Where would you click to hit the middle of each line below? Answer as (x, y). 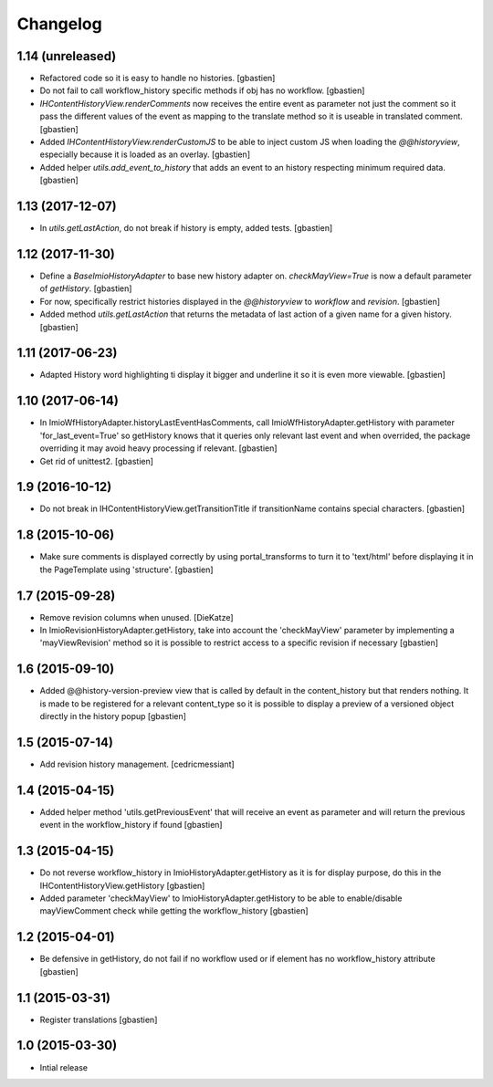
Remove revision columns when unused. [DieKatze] (136, 617)
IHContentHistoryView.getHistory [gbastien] (122, 885)
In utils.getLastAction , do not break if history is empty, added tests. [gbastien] (186, 228)
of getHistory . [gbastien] (86, 288)
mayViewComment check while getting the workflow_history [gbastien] (174, 911)
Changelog (59, 24)
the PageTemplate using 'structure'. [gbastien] (126, 570)
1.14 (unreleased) (67, 56)
